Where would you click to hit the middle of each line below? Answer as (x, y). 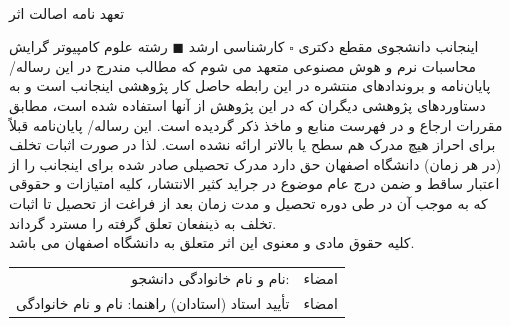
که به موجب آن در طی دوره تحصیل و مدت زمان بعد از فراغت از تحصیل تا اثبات (248, 202)
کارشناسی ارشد (236, 46)
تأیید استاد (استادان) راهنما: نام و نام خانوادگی (153, 303)
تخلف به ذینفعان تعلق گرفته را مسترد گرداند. (143, 222)
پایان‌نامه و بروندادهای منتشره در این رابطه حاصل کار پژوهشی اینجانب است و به (250, 85)
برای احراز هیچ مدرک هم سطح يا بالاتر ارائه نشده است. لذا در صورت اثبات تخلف (252, 144)
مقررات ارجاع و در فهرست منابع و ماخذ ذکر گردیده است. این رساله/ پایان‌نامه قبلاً (256, 124)
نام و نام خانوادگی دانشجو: (210, 278)
